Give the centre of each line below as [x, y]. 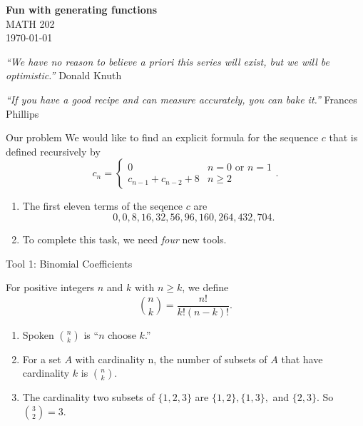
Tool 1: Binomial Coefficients [69, 263]
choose [122, 334]
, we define [205, 287]
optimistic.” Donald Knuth [64, 75]
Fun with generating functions [82, 9]
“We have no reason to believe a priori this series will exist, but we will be [168, 61]
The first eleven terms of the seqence [103, 206]
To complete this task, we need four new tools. [124, 239]
